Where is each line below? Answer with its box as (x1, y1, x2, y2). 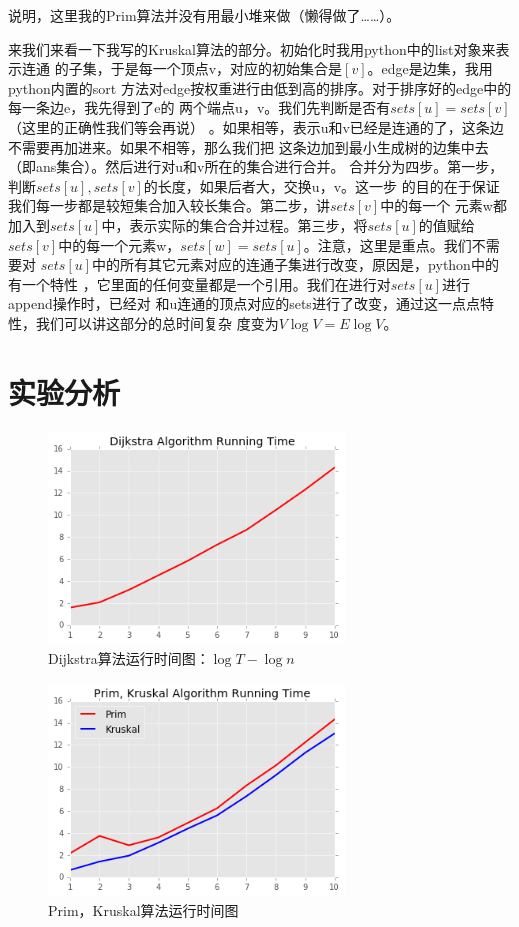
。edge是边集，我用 (367, 58, 493, 79)
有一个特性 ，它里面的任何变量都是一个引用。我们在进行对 (8, 273, 391, 294)
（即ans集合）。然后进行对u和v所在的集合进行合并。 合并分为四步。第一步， (8, 156, 504, 177)
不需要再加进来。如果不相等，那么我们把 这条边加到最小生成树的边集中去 (8, 136, 489, 157)
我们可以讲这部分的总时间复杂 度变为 (35, 312, 279, 333)
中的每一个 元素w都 (380, 195, 507, 216)
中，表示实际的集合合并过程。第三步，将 (101, 214, 368, 235)
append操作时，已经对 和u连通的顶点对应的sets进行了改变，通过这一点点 (8, 293, 480, 314)
